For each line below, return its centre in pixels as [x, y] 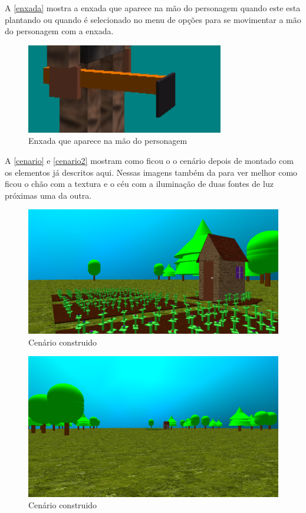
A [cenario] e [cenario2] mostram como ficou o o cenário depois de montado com [149, 160]
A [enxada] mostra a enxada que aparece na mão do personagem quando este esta [153, 8]
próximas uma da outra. [48, 195]
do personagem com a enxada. [59, 31]
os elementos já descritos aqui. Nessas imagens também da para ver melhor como [151, 172]
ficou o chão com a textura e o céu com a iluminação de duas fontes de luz [139, 184]
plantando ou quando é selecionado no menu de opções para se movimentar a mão [153, 19]
